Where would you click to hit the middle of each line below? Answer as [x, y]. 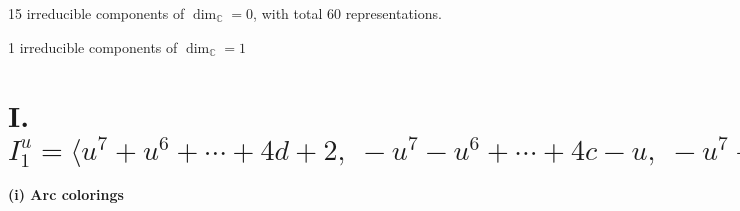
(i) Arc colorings [66, 194]
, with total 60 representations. [347, 13]
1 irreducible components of [93, 46]
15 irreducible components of [96, 13]
